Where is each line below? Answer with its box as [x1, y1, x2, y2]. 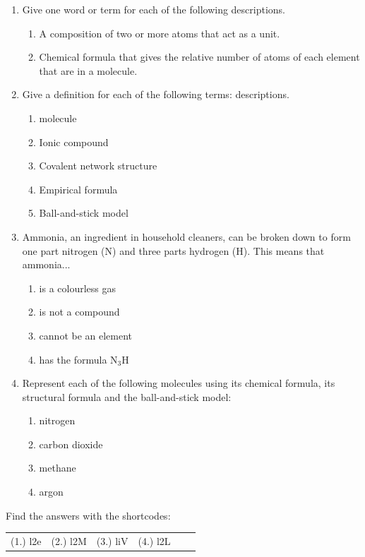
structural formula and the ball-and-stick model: [22, 389, 232, 404]
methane [39, 460, 76, 475]
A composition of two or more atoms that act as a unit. [39, 25, 280, 40]
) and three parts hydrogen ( [112, 243, 237, 258]
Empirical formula [39, 181, 118, 196]
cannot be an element [39, 328, 133, 342]
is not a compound [39, 304, 120, 319]
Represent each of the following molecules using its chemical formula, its [22, 376, 335, 390]
